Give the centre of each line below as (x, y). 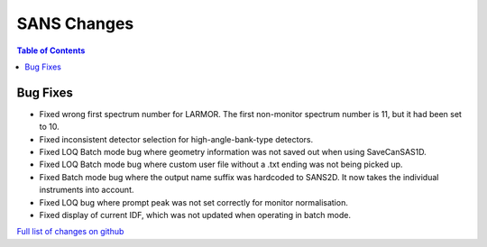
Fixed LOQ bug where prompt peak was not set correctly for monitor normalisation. (194, 202)
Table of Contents (51, 50)
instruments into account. (87, 190)
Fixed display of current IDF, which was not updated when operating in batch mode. (195, 215)
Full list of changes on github (70, 232)
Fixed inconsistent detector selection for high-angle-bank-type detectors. (176, 139)
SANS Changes (75, 23)
